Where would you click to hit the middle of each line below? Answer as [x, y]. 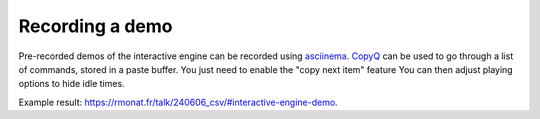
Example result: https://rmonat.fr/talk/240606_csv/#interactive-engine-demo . [178, 102]
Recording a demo [96, 26]
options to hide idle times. [71, 84]
